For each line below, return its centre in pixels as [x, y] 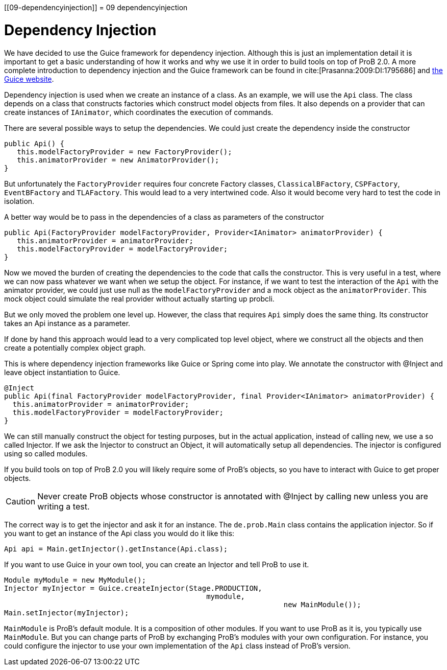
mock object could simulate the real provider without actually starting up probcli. [139, 298]
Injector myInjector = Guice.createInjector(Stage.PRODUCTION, [133, 588]
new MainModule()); [322, 604]
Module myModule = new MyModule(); [75, 580]
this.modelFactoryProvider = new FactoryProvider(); [125, 152]
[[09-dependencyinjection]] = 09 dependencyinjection [96, 7]
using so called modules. [46, 453]
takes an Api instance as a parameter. [67, 323]
